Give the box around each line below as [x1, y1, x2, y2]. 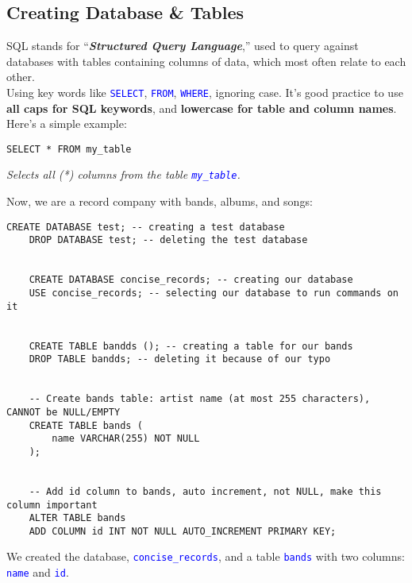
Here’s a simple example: [6, 115, 127, 132]
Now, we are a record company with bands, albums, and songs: [6, 193, 313, 210]
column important [6, 499, 98, 511]
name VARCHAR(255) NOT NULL [52, 433, 200, 445]
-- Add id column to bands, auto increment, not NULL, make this [29, 485, 382, 497]
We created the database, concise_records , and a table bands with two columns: [6, 548, 405, 565]
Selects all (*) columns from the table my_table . [6, 166, 241, 183]
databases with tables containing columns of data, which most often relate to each [6, 52, 406, 69]
